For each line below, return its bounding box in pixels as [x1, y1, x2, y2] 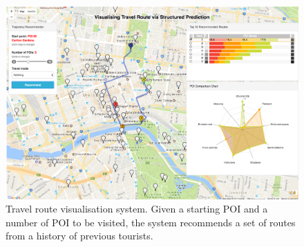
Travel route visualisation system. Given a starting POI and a [6, 201, 268, 216]
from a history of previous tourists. [6, 228, 153, 243]
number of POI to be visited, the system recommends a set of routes [6, 215, 296, 229]
